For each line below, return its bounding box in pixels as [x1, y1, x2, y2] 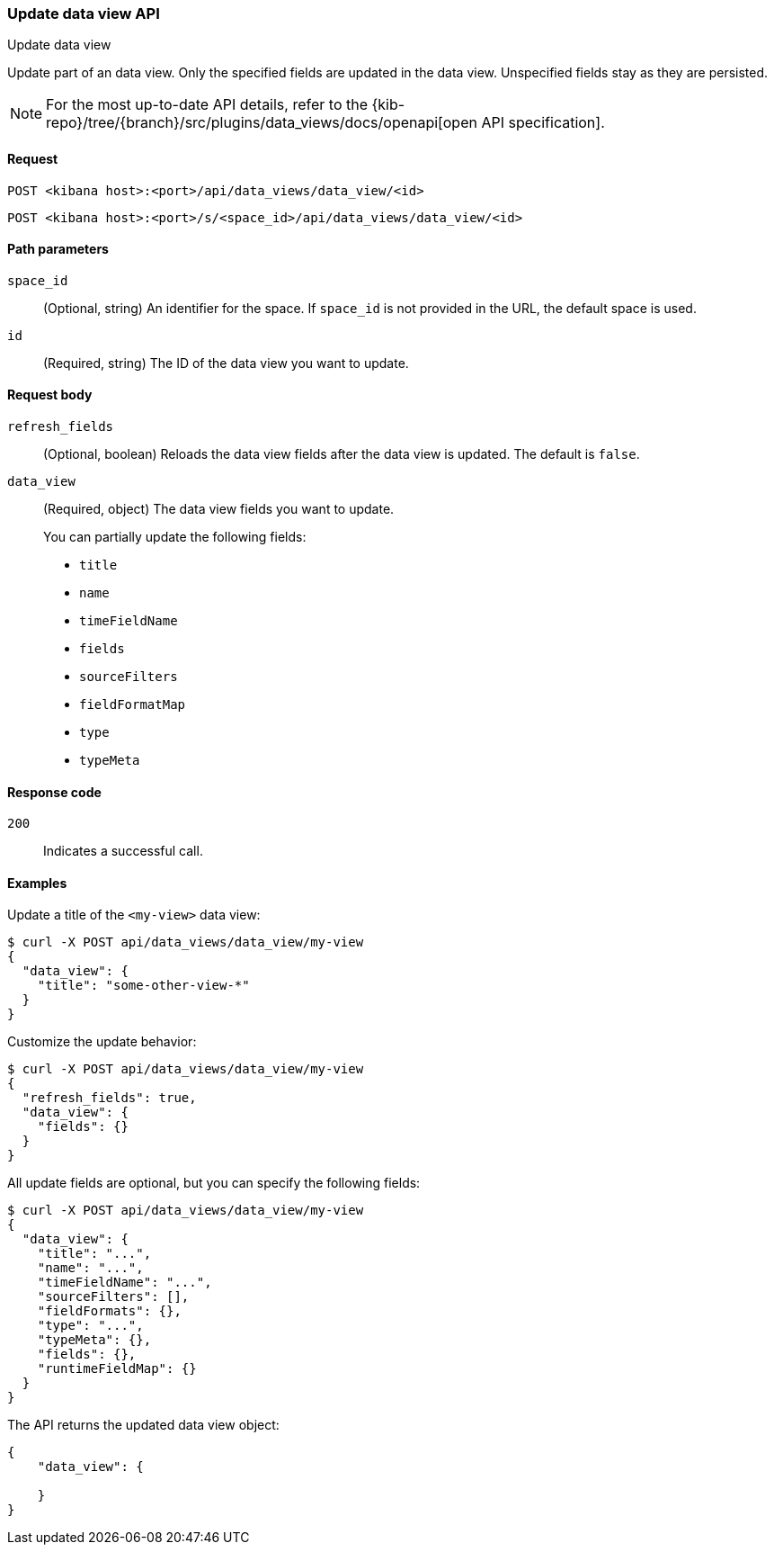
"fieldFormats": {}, [37, 1304, 182, 1319]
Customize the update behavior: [7, 1034, 197, 1050]
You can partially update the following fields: [43, 529, 307, 545]
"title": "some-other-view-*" [37, 978, 250, 993]
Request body [7, 387, 93, 403]
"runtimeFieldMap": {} [37, 1361, 197, 1377]
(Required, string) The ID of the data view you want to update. [43, 354, 409, 371]
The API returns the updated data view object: [7, 1417, 280, 1433]
